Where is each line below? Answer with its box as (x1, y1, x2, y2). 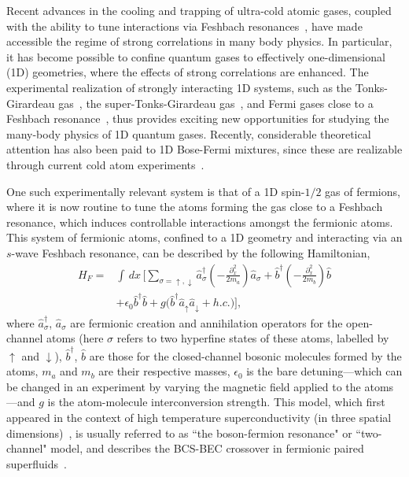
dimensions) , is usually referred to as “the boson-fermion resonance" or (6, 424, 352, 441)
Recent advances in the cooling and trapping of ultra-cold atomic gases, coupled (6, 2, 392, 18)
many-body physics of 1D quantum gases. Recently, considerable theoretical (6, 125, 371, 142)
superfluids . (6, 455, 67, 471)
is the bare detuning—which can (246, 363, 403, 379)
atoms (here (46, 330, 104, 346)
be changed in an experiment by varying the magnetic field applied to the (6, 378, 361, 394)
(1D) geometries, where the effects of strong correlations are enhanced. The (6, 64, 369, 80)
